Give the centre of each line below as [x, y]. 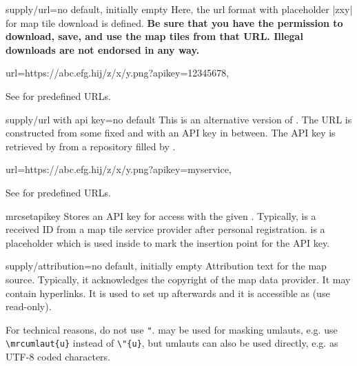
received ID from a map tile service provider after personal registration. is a [165, 229]
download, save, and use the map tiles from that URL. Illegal [154, 36]
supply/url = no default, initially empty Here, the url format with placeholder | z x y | [179, 9]
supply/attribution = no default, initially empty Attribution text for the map [166, 266]
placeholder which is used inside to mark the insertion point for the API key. [168, 242]
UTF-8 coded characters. [58, 356]
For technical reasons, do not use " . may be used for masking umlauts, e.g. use [172, 329]
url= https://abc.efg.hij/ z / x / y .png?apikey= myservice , [119, 169]
